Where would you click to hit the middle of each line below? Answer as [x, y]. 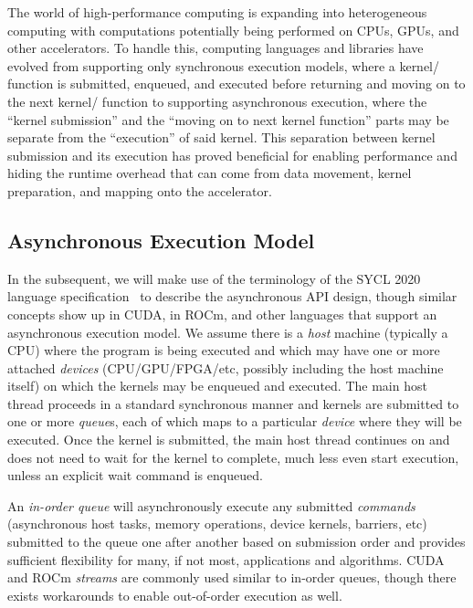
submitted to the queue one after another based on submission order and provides [236, 542]
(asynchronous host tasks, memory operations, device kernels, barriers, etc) [217, 524]
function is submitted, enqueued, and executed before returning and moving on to [236, 84]
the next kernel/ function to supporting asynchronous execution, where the [217, 101]
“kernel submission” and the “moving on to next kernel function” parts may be [228, 119]
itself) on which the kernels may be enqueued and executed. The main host [217, 386]
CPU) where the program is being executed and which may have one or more [224, 350]
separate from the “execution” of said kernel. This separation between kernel [221, 137]
